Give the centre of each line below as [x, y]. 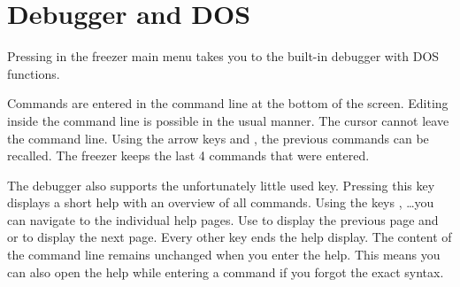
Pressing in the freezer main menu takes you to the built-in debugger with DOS [223, 56]
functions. [34, 73]
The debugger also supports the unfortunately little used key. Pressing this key [221, 185]
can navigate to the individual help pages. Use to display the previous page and [223, 219]
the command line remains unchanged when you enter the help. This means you [224, 255]
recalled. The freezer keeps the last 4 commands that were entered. [188, 155]
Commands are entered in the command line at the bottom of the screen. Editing [228, 103]
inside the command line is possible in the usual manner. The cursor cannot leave [228, 120]
